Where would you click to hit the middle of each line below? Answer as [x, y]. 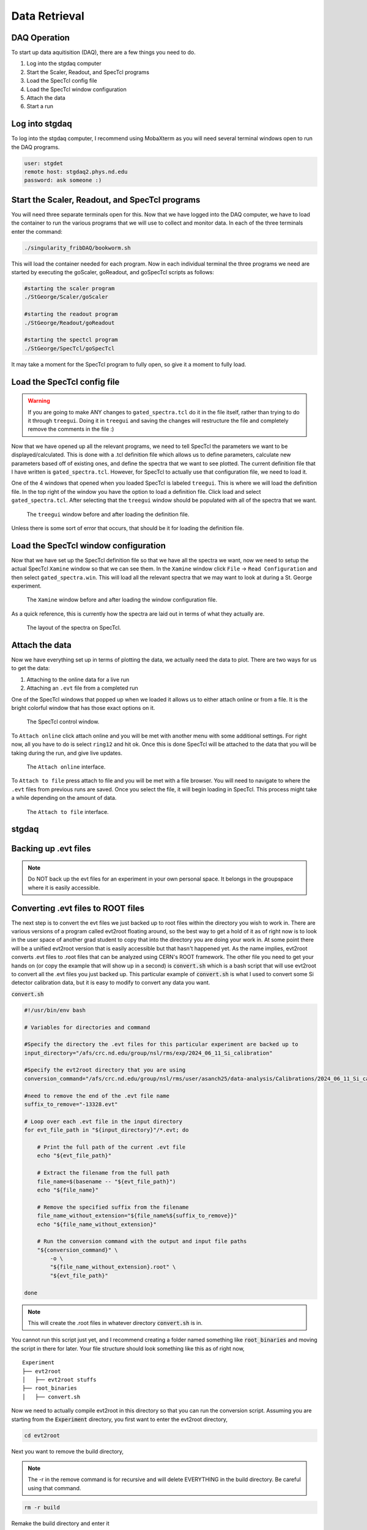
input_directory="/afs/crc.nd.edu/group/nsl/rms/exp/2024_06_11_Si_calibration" [148, 1053]
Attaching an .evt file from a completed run [83, 688]
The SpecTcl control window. [63, 722]
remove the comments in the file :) [71, 429]
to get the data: [31, 668]
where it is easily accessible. [64, 887]
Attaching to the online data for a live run [78, 679]
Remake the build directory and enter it [60, 1523]
